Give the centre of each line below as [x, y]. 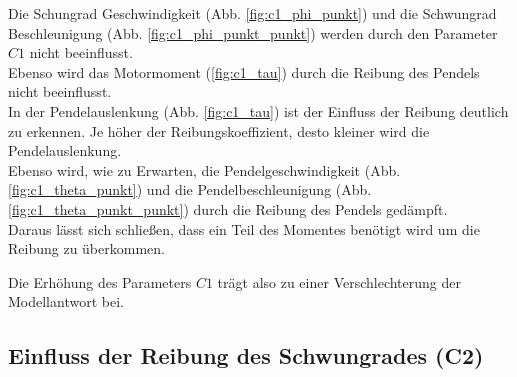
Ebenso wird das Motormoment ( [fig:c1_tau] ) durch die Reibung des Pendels [244, 71]
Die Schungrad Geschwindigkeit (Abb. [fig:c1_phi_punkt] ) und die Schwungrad [252, 13]
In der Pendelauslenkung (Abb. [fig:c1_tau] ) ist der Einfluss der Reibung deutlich [258, 110]
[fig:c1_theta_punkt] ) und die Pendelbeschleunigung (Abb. [190, 189]
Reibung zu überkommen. [86, 248]
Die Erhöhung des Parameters [100, 281]
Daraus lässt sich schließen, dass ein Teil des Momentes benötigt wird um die [244, 228]
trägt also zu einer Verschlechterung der [339, 281]
